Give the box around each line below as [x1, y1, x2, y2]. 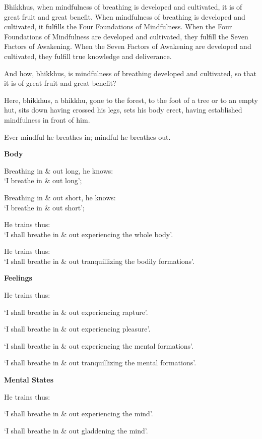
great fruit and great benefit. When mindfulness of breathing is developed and [4, 11, 245, 22]
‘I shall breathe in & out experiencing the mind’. [4, 408, 153, 419]
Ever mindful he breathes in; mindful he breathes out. [4, 131, 171, 142]
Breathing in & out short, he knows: [4, 192, 116, 202]
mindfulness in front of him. [4, 114, 90, 125]
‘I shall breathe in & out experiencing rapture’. [4, 306, 148, 317]
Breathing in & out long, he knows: [4, 165, 113, 176]
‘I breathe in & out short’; [4, 202, 85, 212]
